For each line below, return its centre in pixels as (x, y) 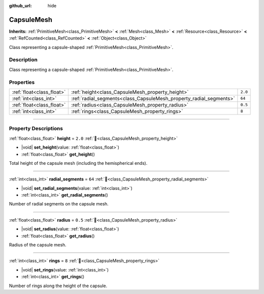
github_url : (20, 6)
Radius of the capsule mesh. (38, 245)
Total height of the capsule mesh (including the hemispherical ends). (78, 163)
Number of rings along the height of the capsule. (58, 286)
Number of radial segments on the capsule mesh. (59, 204)
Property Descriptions (36, 129)
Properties (22, 82)
